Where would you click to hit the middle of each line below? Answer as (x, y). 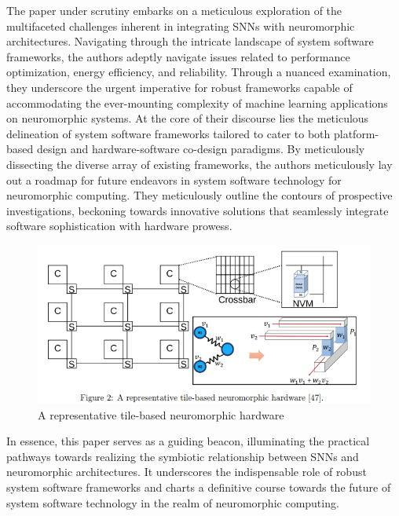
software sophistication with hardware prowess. (119, 226)
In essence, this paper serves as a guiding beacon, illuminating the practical (188, 441)
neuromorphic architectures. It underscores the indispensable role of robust (187, 472)
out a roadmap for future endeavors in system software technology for (174, 179)
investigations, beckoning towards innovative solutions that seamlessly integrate (198, 210)
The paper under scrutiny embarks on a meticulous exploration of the (174, 10)
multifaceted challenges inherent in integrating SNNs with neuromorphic (181, 26)
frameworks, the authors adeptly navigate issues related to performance (178, 56)
